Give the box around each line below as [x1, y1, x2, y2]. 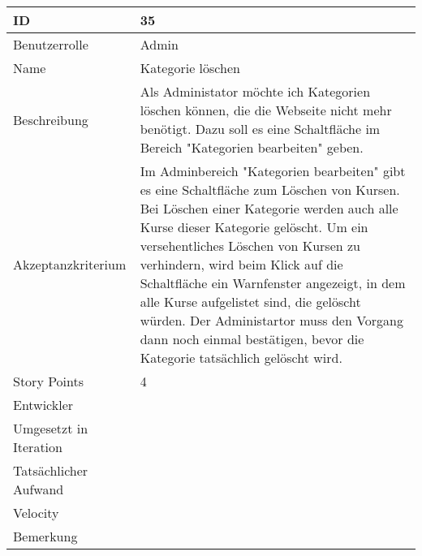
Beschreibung [13, 110, 88, 129]
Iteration [13, 437, 62, 456]
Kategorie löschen [140, 58, 240, 77]
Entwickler [13, 395, 74, 414]
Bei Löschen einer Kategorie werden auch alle [140, 199, 398, 218]
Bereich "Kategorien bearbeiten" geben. [140, 138, 364, 157]
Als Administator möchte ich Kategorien [140, 82, 371, 101]
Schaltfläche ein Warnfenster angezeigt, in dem [140, 274, 406, 292]
